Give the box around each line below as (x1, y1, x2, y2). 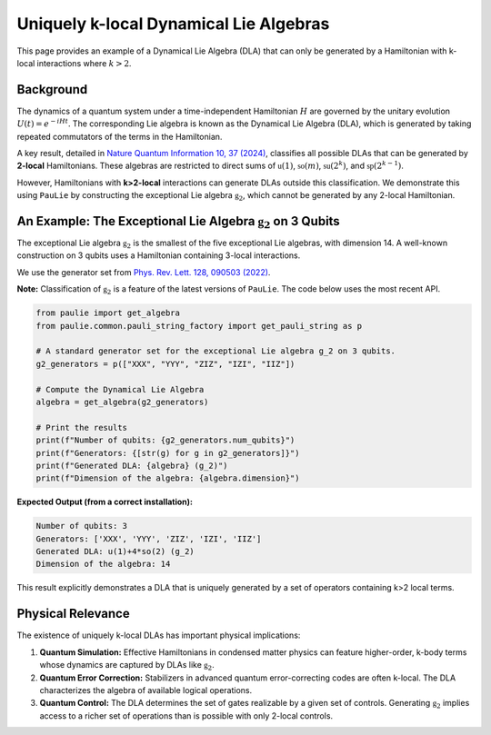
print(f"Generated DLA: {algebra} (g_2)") (35, 460, 228, 471)
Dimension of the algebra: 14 (35, 559, 171, 570)
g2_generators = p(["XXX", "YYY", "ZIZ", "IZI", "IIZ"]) (35, 359, 296, 369)
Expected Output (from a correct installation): (16, 496, 194, 508)
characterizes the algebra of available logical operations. (39, 684, 253, 695)
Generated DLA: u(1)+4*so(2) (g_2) (35, 546, 195, 557)
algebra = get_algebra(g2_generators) (35, 396, 209, 407)
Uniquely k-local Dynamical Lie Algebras (16, 14, 330, 34)
